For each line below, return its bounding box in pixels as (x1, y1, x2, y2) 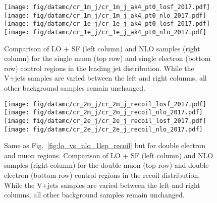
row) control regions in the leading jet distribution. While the (4, 62, 194, 73)
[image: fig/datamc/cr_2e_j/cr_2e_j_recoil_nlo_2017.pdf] (4, 125, 203, 133)
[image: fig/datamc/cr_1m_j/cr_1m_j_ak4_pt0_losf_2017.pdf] (4, 4, 210, 11)
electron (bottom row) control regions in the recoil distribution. (4, 170, 200, 180)
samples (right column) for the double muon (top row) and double (4, 160, 209, 170)
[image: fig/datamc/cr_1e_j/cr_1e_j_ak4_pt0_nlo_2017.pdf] (4, 28, 206, 36)
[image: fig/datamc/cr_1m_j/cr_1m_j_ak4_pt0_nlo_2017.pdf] (4, 12, 206, 19)
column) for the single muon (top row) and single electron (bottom (4, 53, 211, 63)
